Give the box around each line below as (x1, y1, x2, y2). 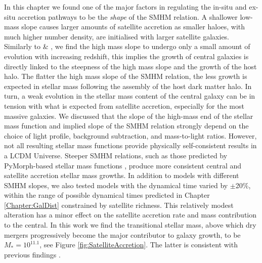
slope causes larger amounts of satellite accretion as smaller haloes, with (21, 21, 245, 32)
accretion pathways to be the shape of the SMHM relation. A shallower (18, 11, 238, 22)
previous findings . (4, 249, 61, 259)
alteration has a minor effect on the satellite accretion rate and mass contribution (4, 209, 257, 220)
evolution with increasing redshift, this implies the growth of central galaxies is (4, 51, 249, 61)
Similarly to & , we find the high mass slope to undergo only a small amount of (4, 41, 250, 52)
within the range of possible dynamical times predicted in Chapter (4, 190, 210, 200)
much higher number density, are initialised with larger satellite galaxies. (4, 31, 230, 41)
